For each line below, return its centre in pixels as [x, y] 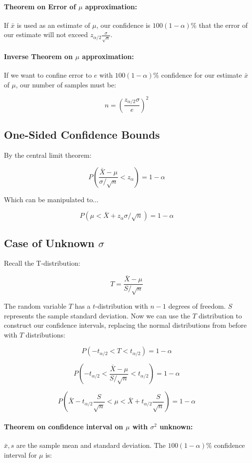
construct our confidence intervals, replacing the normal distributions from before [126, 325]
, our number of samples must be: [66, 84]
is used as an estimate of [53, 25]
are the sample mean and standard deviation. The [91, 445]
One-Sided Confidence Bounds [82, 135]
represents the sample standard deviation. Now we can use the [97, 315]
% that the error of [219, 25]
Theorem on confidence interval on [64, 427]
